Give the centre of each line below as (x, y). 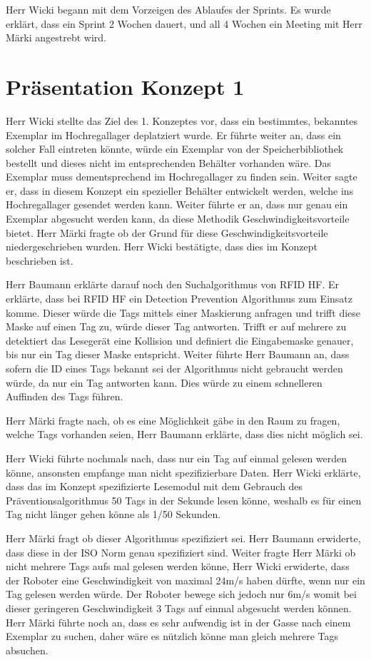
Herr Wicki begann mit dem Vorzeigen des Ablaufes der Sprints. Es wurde (168, 9)
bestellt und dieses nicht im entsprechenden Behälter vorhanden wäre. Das (168, 162)
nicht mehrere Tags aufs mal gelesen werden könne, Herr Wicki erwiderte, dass (178, 566)
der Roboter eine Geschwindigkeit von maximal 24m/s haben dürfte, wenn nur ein (185, 580)
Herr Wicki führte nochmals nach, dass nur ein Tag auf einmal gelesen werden (177, 458)
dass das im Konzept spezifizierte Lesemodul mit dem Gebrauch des (154, 486)
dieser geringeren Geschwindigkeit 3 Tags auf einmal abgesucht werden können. (179, 608)
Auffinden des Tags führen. (65, 396)
